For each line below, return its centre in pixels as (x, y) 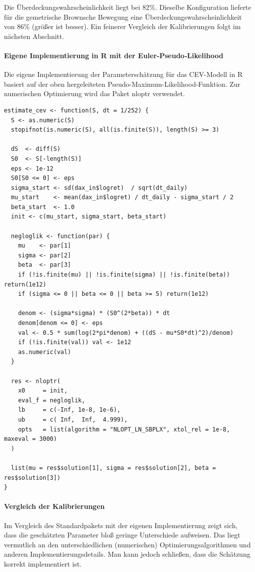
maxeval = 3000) (31, 439)
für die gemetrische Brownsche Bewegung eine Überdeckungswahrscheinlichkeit (123, 17)
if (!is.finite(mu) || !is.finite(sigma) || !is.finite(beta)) (124, 275)
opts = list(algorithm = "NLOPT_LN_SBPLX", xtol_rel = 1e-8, (124, 429)
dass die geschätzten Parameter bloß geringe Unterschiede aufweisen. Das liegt (122, 535)
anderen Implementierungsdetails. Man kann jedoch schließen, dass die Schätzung (127, 554)
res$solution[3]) (32, 478)
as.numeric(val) (45, 352)
